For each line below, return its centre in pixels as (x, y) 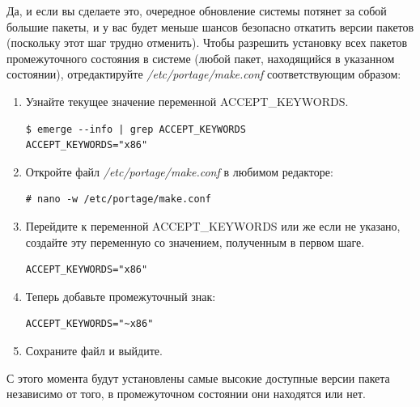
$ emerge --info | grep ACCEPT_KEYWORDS (136, 129)
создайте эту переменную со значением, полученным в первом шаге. (195, 242)
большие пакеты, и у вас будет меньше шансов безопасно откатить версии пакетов (210, 26)
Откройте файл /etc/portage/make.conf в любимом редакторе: (179, 171)
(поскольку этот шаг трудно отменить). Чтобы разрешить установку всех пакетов (207, 42)
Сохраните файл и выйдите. (94, 350)
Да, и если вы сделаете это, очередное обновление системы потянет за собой (197, 11)
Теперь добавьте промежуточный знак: (121, 296)
